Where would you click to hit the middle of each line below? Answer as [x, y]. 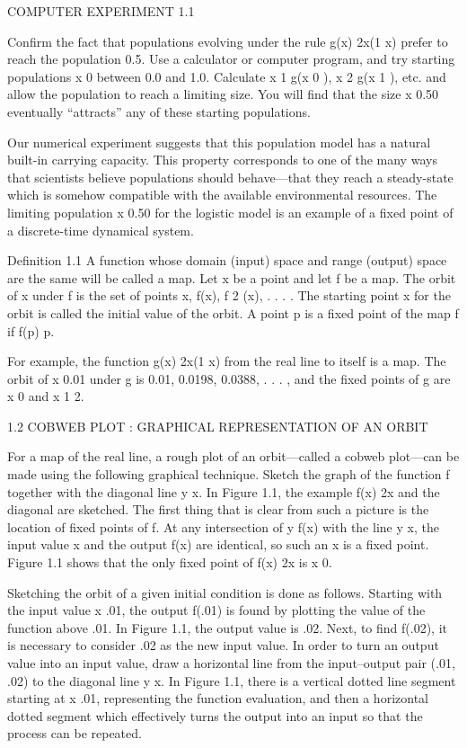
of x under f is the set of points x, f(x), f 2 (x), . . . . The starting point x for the [229, 295]
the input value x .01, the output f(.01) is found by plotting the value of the [216, 610]
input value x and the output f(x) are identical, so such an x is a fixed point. [218, 544]
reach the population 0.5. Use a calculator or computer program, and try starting [231, 59]
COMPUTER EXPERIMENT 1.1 [101, 11]
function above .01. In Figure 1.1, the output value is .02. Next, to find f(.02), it [227, 627]
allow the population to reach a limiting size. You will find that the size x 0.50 [223, 94]
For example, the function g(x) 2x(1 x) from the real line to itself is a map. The [227, 361]
